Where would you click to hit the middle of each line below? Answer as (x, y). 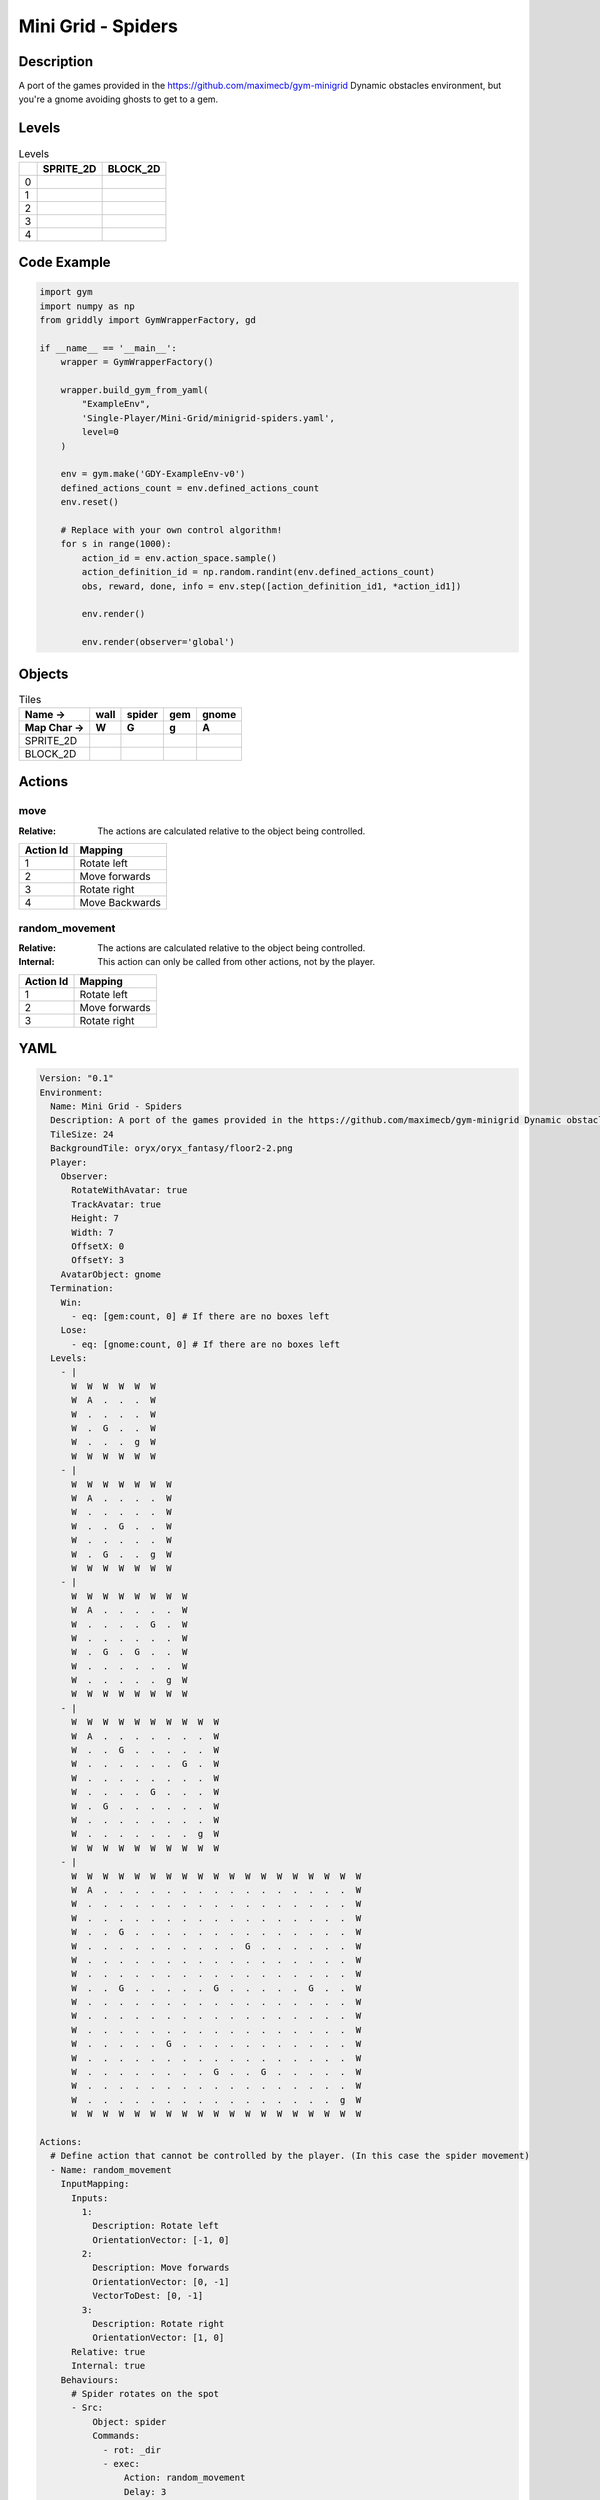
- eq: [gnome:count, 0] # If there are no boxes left (206, 1344)
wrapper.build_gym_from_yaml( (134, 390)
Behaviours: (90, 2379)
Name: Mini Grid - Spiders (116, 1106)
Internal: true (108, 2366)
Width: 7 (92, 1232)
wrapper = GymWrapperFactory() (137, 362)
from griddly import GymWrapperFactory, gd (148, 320)
